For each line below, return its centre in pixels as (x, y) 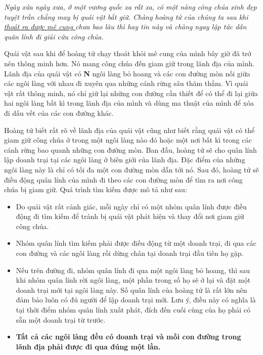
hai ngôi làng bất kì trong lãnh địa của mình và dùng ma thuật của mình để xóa (129, 103)
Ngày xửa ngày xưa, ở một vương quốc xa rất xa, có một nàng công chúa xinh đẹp (130, 7)
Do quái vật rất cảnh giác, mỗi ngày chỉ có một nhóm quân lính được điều (131, 206)
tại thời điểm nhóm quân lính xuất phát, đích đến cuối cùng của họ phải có (133, 310)
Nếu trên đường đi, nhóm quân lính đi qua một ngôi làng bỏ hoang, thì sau (133, 270)
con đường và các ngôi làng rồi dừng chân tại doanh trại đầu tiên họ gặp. (130, 253)
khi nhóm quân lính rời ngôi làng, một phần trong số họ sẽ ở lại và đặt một (133, 280)
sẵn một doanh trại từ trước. (61, 319)
